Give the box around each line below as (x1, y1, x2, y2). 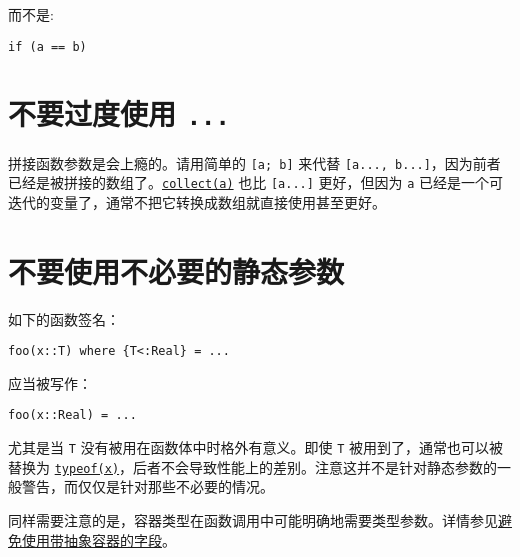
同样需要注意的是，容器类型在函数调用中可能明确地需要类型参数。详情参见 (8, 509, 498, 530)
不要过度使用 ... (8, 93, 230, 134)
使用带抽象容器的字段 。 (21, 529, 176, 550)
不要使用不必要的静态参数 (8, 250, 345, 291)
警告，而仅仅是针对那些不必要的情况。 (21, 476, 274, 497)
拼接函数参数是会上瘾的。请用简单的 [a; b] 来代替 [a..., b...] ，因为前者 (8, 152, 501, 173)
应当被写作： (8, 372, 92, 393)
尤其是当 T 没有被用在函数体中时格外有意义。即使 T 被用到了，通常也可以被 (8, 437, 504, 458)
